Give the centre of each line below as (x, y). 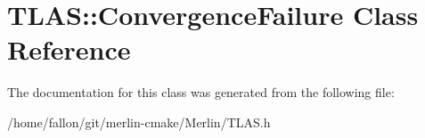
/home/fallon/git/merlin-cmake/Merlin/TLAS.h (139, 122)
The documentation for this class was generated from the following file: (201, 92)
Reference (69, 49)
